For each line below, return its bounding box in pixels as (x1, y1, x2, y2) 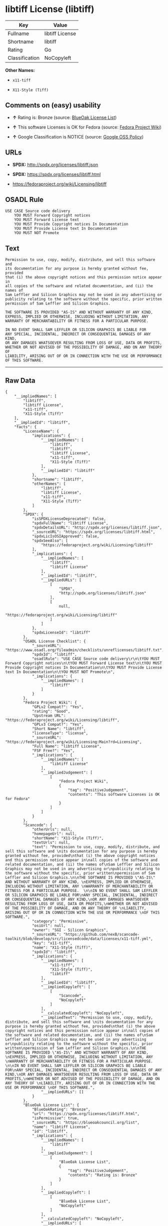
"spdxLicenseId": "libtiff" (31, 630, 91, 635)
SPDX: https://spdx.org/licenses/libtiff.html (12, 171, 101, 177)
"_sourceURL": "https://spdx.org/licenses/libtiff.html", (31, 529, 155, 534)
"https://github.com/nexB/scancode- (63, 932, 140, 937)
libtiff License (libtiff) (5, 3, 94, 15)
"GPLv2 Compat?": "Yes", (31, 704, 84, 709)
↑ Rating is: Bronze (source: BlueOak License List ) (12, 114, 117, 120)
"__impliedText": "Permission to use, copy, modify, (40, 1015, 153, 1020)
